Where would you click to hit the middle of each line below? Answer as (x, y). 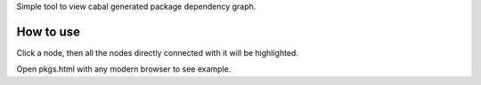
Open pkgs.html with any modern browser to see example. (124, 69)
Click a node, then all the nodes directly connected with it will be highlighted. (157, 52)
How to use (48, 31)
